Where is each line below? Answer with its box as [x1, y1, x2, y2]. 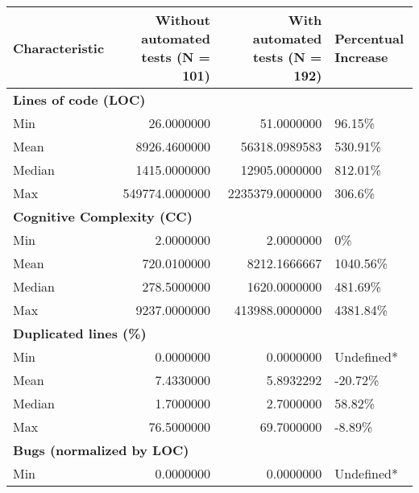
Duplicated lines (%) [13, 324, 147, 342]
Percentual [334, 29, 404, 48]
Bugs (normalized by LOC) [13, 441, 189, 459]
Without [155, 10, 210, 29]
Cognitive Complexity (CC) [13, 207, 193, 226]
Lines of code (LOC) [13, 90, 146, 109]
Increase [334, 48, 388, 66]
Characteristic [13, 38, 105, 57]
